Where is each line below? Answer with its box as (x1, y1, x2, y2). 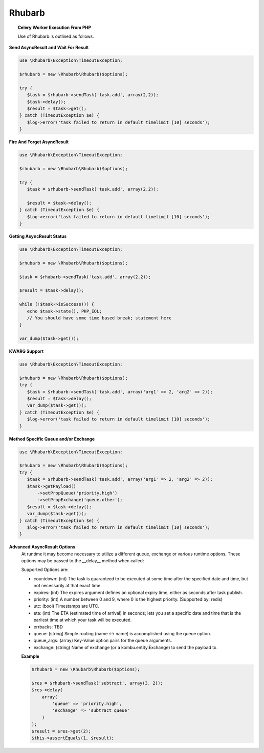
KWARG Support (9, 348, 44, 354)
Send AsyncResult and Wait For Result (9, 45, 89, 51)
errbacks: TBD (33, 623, 63, 630)
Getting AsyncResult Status (9, 234, 67, 239)
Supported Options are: (21, 567, 68, 572)
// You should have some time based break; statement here (27, 315, 172, 321)
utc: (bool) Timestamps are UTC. (33, 603, 100, 609)
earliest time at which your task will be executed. (33, 617, 132, 623)
